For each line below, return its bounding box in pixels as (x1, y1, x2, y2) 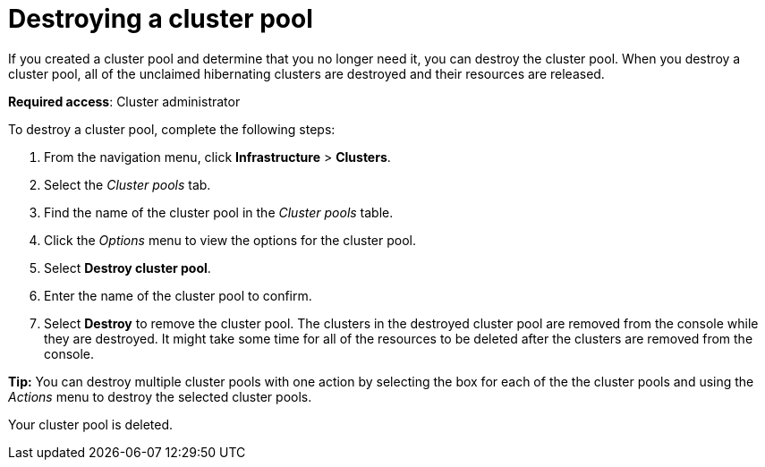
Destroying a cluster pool (8, 4, 313, 34)
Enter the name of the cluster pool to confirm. (44, 287, 312, 303)
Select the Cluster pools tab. (44, 176, 211, 192)
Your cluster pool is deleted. (8, 416, 174, 432)
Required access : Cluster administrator (8, 93, 241, 109)
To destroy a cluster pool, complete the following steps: (8, 121, 336, 137)
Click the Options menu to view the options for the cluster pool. (44, 232, 417, 248)
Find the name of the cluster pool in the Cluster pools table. (44, 204, 394, 220)
